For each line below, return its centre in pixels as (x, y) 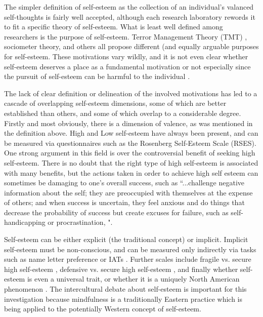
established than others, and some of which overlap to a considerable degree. (123, 113)
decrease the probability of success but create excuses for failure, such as (116, 212)
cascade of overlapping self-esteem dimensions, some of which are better (115, 103)
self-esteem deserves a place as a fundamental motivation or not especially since (127, 66)
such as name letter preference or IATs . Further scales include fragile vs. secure (128, 259)
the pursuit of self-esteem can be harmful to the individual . (97, 76)
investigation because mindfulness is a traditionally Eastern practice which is (123, 299)
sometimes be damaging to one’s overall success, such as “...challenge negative (124, 183)
